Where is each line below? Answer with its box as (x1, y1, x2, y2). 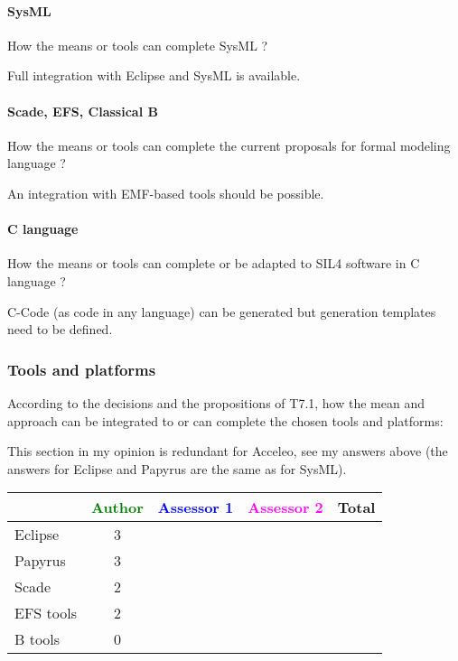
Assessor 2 (248, 497, 323, 518)
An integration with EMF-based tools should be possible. (7, 183, 324, 202)
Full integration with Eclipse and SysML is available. (7, 66, 301, 85)
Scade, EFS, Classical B (7, 101, 158, 120)
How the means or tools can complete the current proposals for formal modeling (7, 135, 451, 154)
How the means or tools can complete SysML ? (7, 35, 268, 54)
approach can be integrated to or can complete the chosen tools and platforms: (7, 411, 444, 430)
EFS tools (14, 602, 77, 624)
